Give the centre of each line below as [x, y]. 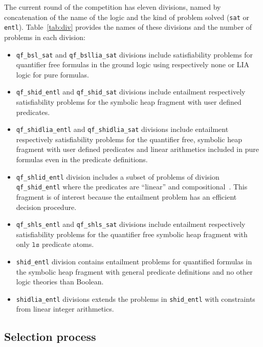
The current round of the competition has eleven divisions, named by [113, 7]
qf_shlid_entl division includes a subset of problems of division [118, 176]
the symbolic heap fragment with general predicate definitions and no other [134, 271]
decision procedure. [46, 207]
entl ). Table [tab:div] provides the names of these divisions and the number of [128, 27]
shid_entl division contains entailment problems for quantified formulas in [134, 261]
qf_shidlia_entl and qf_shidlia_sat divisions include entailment [122, 129]
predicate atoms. [68, 244]
